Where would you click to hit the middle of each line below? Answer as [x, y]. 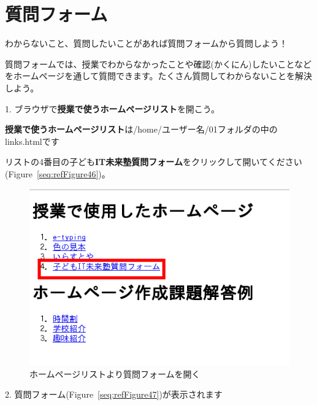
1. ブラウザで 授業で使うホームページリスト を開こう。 [113, 108]
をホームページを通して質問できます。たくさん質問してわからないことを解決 [159, 76]
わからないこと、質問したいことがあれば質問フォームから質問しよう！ [147, 43]
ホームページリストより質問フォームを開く [115, 373]
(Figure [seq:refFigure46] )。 [58, 173]
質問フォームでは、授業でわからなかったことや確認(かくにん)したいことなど [158, 64]
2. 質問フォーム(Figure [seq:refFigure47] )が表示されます [114, 394]
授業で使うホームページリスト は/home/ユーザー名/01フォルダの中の [141, 129]
